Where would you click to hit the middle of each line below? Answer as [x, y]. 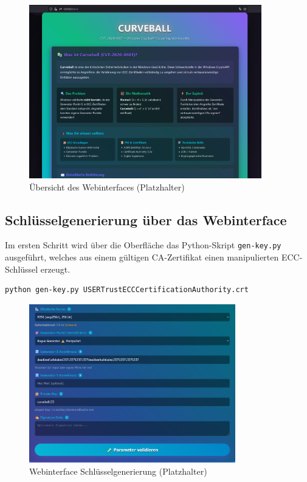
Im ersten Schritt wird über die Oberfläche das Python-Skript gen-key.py [143, 245]
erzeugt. [55, 269]
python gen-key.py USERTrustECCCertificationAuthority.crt [127, 290]
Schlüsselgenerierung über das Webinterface [146, 219]
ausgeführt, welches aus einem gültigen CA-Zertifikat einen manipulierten [142, 257]
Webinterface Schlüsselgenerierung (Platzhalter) [118, 471]
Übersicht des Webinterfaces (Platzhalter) [107, 187]
